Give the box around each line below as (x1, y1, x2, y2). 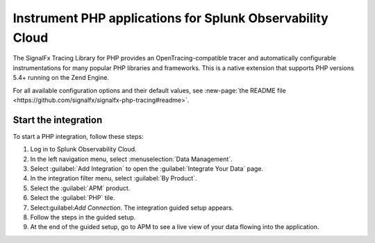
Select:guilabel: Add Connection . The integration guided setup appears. (30, 203, 234, 212)
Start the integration (12, 114, 103, 126)
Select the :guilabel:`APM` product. (30, 184, 131, 192)
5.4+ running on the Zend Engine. (12, 74, 109, 82)
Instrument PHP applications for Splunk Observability (12, 10, 329, 26)
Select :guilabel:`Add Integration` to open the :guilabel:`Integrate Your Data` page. (30, 164, 264, 173)
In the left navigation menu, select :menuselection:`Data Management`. (30, 155, 233, 163)
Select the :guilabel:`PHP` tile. (30, 194, 115, 202)
